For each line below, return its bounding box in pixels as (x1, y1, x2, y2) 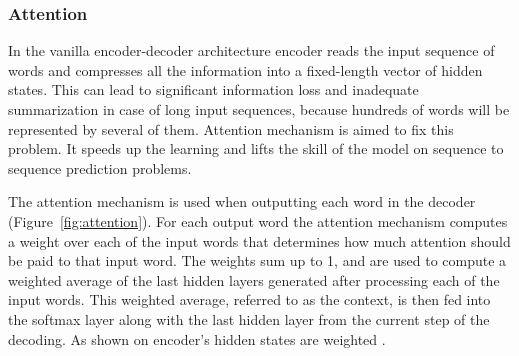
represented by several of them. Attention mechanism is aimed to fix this (8, 118, 454, 139)
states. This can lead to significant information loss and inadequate (8, 79, 419, 100)
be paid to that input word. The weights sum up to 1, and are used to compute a (8, 250, 507, 271)
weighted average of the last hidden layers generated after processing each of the (8, 269, 500, 290)
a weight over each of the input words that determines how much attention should (8, 230, 511, 251)
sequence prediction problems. (8, 157, 192, 178)
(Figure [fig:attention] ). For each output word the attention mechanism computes (8, 210, 508, 231)
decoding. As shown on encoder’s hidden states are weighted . (8, 328, 386, 349)
